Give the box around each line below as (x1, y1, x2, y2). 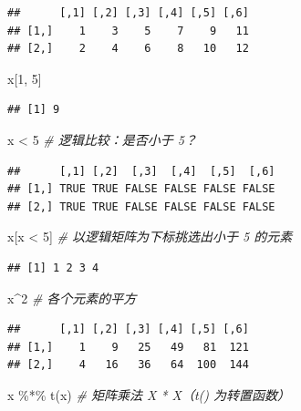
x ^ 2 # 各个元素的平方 (7, 288, 137, 307)
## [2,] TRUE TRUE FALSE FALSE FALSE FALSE (7, 200, 275, 213)
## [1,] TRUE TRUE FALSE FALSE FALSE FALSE (7, 182, 275, 196)
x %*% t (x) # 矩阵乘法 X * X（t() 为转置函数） (7, 385, 291, 404)
